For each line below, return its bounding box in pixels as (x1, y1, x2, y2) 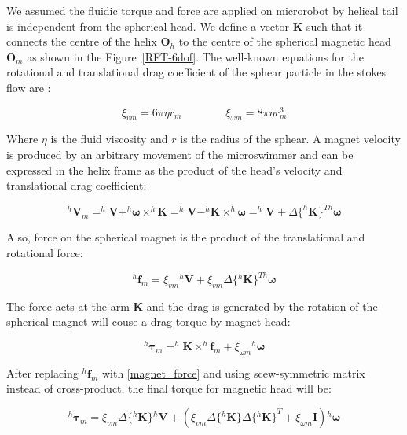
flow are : (6, 79, 51, 95)
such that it (306, 17, 363, 34)
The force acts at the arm (6, 297, 130, 314)
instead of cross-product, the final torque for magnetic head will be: (6, 380, 332, 396)
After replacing (6, 364, 79, 381)
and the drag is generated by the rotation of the (146, 297, 378, 314)
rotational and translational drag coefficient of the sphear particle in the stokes (6, 64, 387, 80)
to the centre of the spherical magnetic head (178, 33, 391, 50)
